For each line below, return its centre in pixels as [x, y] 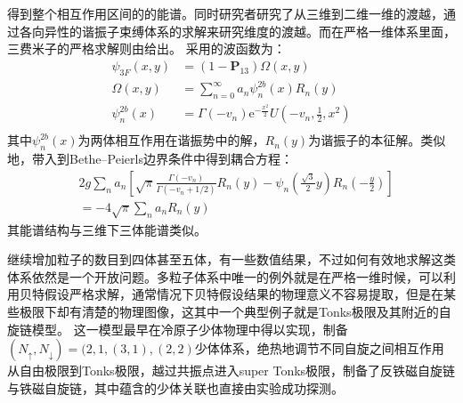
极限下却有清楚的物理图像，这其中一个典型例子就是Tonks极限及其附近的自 [235, 312]
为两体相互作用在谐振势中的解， [171, 140]
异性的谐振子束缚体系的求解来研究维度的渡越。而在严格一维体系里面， [250, 31]
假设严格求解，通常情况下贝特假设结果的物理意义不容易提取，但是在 [244, 294]
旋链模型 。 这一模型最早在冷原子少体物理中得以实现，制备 [178, 329]
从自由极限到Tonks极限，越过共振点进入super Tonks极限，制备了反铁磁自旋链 [231, 371]
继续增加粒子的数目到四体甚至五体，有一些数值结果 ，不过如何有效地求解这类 [231, 259]
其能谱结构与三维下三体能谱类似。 [107, 229]
